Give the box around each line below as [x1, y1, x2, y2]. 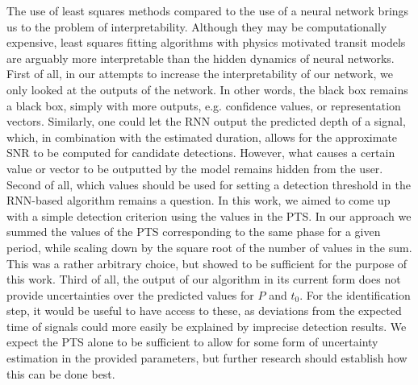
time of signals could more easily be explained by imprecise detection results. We [6, 317, 407, 334]
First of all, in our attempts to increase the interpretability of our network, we [6, 65, 394, 82]
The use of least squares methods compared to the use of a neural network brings [6, 2, 409, 19]
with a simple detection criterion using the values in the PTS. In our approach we [6, 207, 412, 224]
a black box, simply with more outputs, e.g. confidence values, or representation [6, 97, 401, 114]
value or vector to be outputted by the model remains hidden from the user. [6, 159, 383, 176]
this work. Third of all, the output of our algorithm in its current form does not [6, 271, 401, 288]
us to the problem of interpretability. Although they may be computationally [6, 18, 387, 35]
